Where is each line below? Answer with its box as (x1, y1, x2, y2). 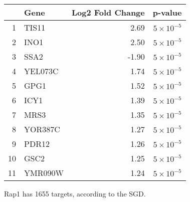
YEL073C (24, 65, 59, 77)
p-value (152, 7, 182, 18)
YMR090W (24, 167, 64, 178)
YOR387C (24, 123, 60, 135)
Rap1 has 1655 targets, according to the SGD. (4, 188, 146, 198)
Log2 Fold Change (71, 7, 145, 18)
